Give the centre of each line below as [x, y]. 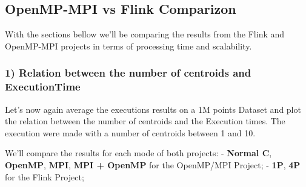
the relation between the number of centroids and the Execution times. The [145, 121]
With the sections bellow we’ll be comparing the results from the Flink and [145, 34]
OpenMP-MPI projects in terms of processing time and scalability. [128, 46]
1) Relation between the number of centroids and [128, 73]
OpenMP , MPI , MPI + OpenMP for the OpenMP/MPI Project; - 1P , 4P [153, 164]
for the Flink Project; [45, 176]
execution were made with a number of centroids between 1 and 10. [130, 132]
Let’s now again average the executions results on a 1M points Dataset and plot [153, 109]
